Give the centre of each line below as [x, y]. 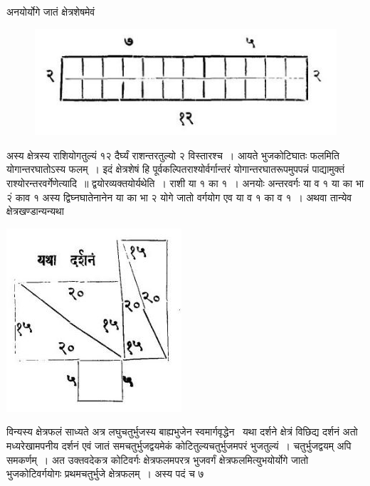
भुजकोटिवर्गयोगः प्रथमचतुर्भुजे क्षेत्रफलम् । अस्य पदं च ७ [105, 474]
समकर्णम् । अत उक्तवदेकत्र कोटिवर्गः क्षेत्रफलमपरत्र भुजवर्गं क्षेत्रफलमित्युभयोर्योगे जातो [158, 459]
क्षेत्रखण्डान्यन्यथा [35, 211]
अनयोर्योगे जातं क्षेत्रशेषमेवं [51, 11]
